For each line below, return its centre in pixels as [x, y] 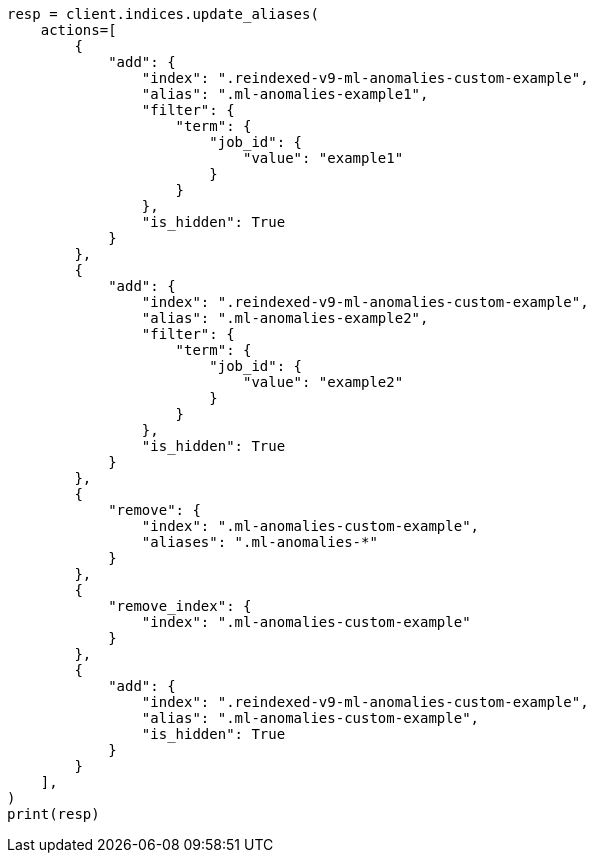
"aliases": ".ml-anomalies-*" [259, 542]
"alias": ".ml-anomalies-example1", [285, 94]
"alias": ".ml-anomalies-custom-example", [310, 718]
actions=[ [78, 30]
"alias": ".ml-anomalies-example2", [285, 318]
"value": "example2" [323, 382]
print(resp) [53, 814]
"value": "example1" [323, 158]
